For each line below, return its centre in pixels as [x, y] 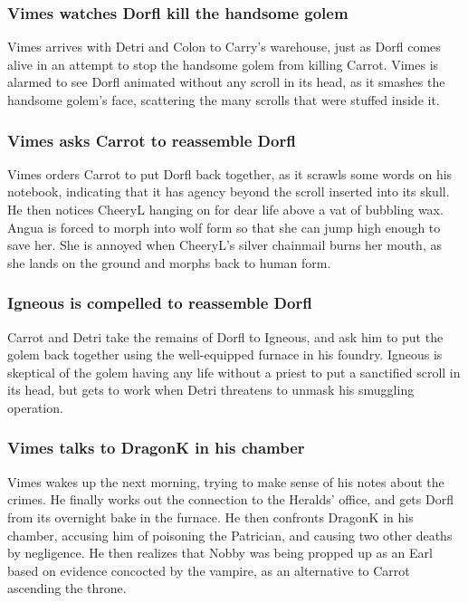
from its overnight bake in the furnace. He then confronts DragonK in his [210, 517]
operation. [35, 407]
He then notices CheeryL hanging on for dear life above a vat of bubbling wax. [225, 209]
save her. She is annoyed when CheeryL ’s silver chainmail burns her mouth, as [224, 245]
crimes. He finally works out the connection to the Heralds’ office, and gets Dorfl [230, 499]
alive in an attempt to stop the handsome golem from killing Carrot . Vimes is [223, 64]
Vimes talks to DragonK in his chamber [156, 448]
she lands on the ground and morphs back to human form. [169, 262]
